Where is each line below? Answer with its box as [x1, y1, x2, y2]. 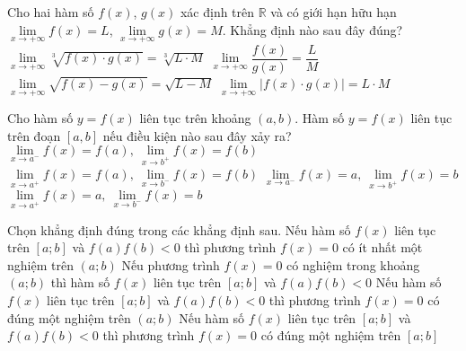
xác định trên [180, 3, 255, 21]
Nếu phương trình [121, 255, 220, 274]
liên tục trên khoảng [139, 109, 251, 127]
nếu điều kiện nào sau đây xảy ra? [102, 126, 292, 145]
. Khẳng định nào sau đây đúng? [222, 20, 403, 39]
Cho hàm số [7, 109, 74, 127]
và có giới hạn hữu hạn [270, 3, 397, 21]
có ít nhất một [342, 238, 423, 257]
